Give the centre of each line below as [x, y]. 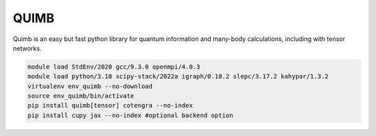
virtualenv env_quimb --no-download [90, 86]
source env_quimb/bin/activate [81, 96]
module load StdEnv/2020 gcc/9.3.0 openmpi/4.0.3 [114, 67]
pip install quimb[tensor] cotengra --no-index [110, 105]
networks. [27, 48]
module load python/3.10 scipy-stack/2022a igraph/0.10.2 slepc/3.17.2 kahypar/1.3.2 [178, 77]
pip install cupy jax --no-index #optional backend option [130, 115]
